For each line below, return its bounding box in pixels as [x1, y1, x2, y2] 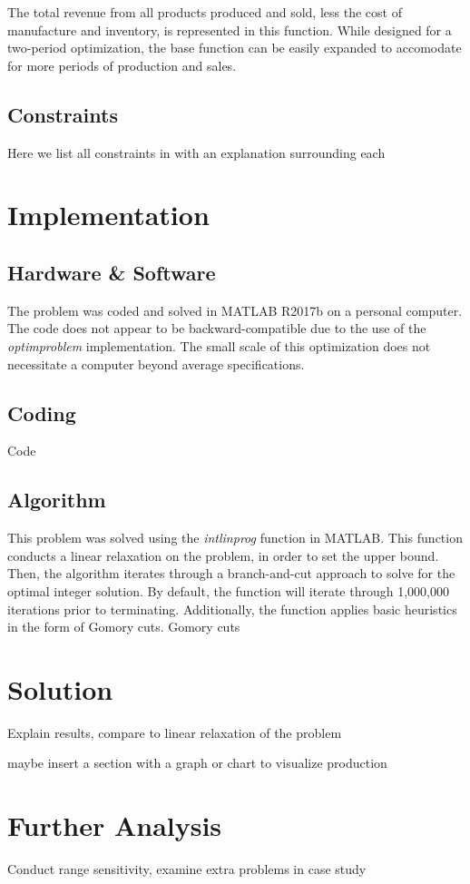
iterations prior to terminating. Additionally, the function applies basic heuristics [7, 599, 457, 618]
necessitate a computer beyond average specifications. [7, 354, 305, 373]
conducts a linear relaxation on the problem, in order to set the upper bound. [7, 545, 439, 565]
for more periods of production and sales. [7, 55, 237, 74]
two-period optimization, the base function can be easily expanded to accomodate [7, 38, 462, 57]
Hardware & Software [7, 258, 216, 286]
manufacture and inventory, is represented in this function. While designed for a [7, 20, 452, 39]
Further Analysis [7, 807, 222, 844]
